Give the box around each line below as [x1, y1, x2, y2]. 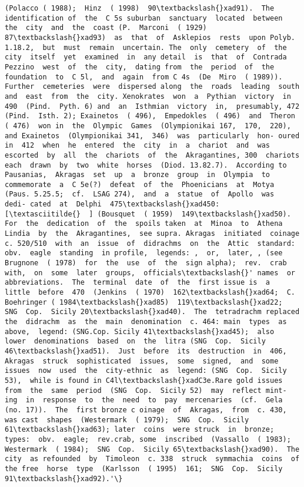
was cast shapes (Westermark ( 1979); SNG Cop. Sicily [5, 415, 249, 424]
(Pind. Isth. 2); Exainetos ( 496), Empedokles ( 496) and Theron [5, 112, 295, 121]
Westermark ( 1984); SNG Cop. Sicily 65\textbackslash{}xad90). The [5, 445, 300, 453]
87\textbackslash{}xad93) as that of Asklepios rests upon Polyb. [5, 33, 295, 42]
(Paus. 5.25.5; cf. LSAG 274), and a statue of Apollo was [5, 190, 275, 199]
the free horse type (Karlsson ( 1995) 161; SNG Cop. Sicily [5, 464, 283, 473]
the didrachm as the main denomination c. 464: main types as [5, 318, 287, 326]
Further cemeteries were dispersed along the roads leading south [5, 82, 300, 91]
